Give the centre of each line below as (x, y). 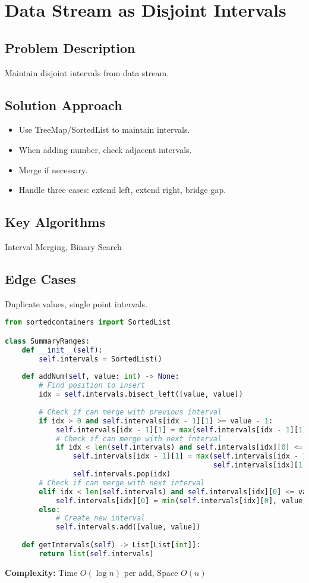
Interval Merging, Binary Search (63, 246)
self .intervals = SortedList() (100, 359)
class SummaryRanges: (48, 341)
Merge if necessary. (53, 169)
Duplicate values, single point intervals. (76, 303)
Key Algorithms (55, 222)
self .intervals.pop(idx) (122, 474)
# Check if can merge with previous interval (130, 412)
